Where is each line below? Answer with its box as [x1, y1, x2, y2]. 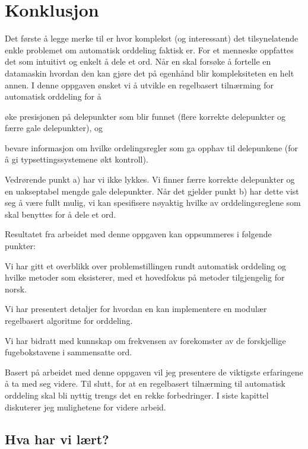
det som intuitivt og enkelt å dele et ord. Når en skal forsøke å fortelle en [5, 55, 271, 68]
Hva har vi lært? [5, 429, 109, 448]
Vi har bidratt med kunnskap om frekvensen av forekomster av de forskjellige [5, 334, 286, 346]
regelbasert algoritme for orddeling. [5, 314, 133, 326]
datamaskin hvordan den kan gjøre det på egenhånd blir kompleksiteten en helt [5, 66, 294, 79]
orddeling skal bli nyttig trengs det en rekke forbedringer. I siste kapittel [5, 389, 269, 401]
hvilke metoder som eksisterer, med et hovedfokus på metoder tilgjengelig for [5, 271, 285, 284]
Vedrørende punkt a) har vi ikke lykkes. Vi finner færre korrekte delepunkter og [5, 173, 295, 186]
